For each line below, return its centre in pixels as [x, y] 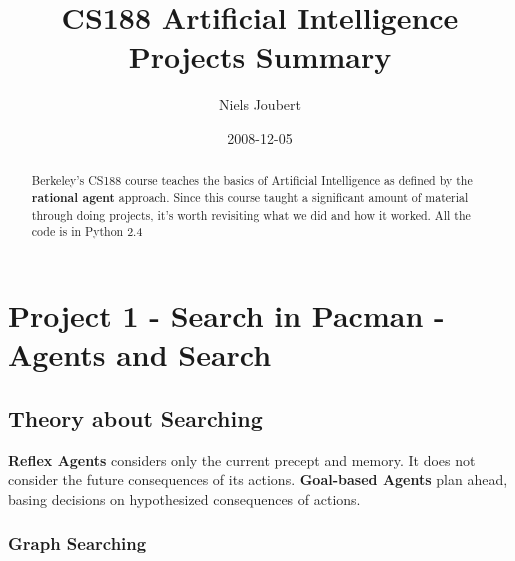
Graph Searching [77, 543]
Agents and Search [140, 354]
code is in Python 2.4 [87, 231]
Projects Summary [260, 56]
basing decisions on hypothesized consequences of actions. [184, 498]
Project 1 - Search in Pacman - [226, 314]
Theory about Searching [135, 417]
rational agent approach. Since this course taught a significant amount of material [250, 197]
